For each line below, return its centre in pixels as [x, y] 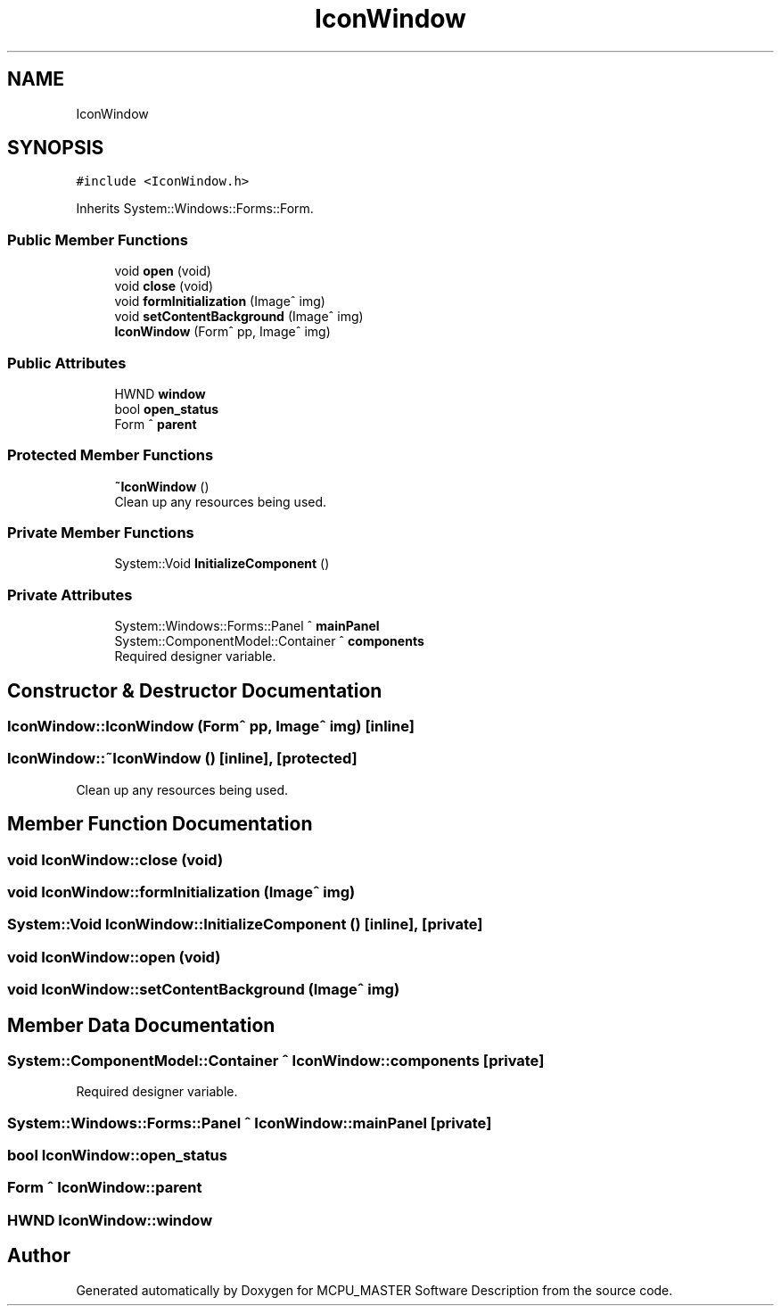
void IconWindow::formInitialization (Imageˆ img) [181, 892]
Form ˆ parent [156, 424]
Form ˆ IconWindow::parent [105, 1188]
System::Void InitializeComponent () [222, 564]
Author [39, 1256]
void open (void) [163, 271]
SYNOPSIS [56, 148]
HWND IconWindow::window [110, 1220]
